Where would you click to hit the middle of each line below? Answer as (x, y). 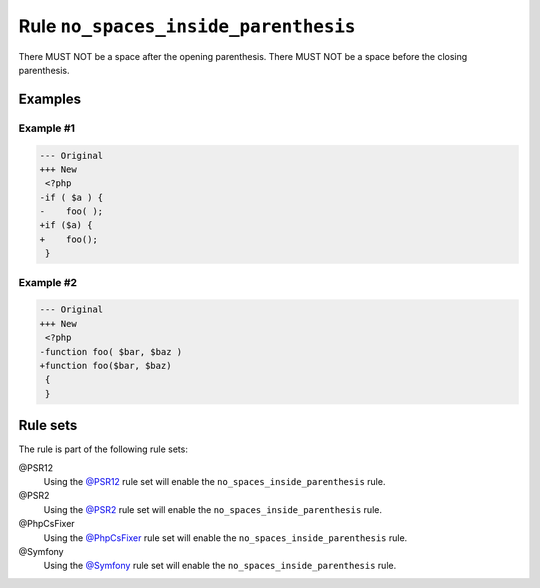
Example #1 (46, 128)
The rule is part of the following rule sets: (103, 449)
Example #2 (48, 282)
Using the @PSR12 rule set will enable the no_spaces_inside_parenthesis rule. (214, 481)
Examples (50, 98)
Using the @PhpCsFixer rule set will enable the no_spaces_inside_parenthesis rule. (225, 537)
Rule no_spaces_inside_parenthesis (187, 26)
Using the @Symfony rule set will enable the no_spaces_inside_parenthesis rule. (220, 566)
